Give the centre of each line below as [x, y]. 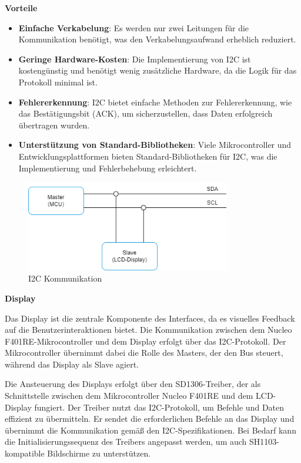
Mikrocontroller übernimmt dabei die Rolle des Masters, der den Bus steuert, [144, 353]
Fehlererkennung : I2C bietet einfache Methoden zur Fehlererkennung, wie [155, 102]
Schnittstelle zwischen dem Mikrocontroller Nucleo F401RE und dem [129, 396]
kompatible [25, 453]
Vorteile [21, 8]
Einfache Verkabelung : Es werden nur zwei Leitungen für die [134, 27]
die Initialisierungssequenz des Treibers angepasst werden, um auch [126, 441]
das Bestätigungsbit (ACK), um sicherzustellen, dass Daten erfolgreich [146, 113]
